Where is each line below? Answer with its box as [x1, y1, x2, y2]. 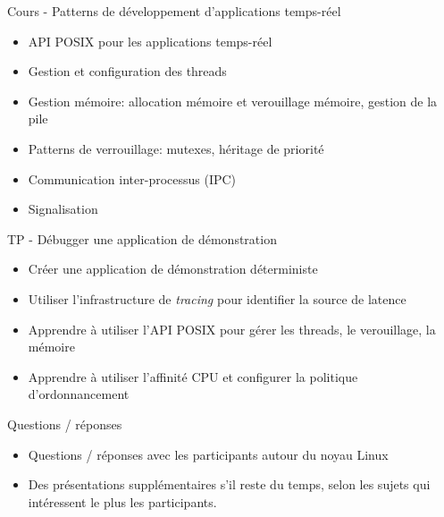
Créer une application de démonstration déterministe [28, 259, 318, 278]
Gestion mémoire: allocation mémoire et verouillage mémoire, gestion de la [28, 91, 438, 110]
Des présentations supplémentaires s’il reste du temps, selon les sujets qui [28, 475, 431, 494]
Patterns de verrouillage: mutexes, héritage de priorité [28, 139, 324, 157]
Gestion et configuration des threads [28, 62, 227, 81]
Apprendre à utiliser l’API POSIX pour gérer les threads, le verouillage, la [28, 319, 436, 338]
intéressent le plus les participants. [28, 492, 217, 511]
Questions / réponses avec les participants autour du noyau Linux [28, 445, 389, 463]
